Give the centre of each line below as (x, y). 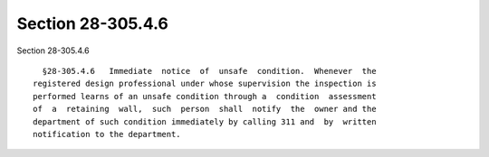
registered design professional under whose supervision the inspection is (205, 84)
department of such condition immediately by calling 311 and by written (205, 121)
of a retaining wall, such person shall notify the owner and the (205, 109)
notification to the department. (107, 134)
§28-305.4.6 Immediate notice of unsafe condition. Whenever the (209, 71)
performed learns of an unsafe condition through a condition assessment (205, 96)
